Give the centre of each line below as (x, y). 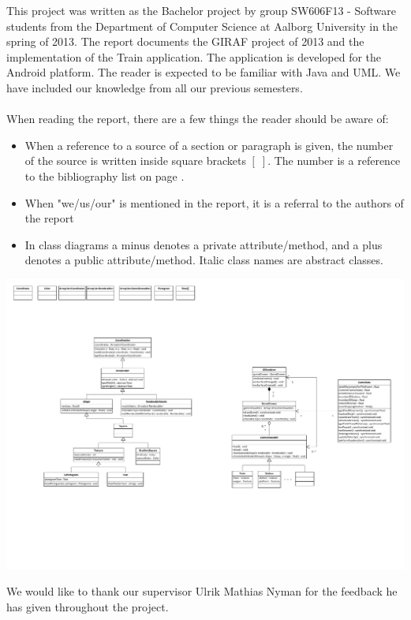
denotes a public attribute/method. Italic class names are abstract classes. (204, 260)
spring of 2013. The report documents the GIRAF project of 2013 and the (185, 41)
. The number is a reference (334, 161)
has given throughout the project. (88, 606)
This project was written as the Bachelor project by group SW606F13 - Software (201, 10)
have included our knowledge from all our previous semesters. (155, 87)
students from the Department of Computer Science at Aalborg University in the (202, 26)
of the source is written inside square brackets (135, 161)
